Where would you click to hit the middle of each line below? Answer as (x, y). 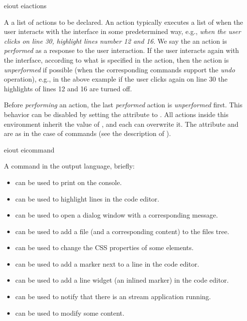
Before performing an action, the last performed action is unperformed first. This (123, 105)
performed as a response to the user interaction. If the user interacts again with (122, 50)
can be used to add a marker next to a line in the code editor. (107, 263)
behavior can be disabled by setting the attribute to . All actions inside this (116, 114)
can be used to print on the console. (69, 182)
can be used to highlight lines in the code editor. (87, 198)
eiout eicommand (29, 149)
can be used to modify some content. (70, 313)
